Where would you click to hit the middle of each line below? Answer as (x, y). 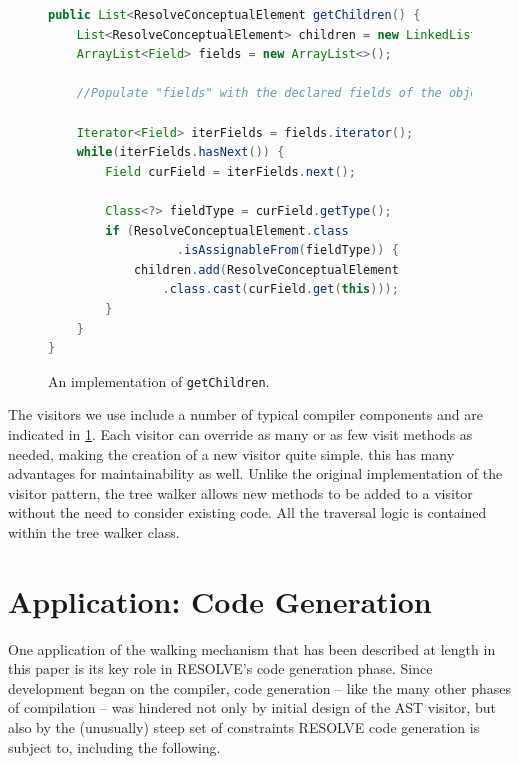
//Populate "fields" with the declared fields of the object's (291, 93)
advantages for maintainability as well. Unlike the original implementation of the (255, 473)
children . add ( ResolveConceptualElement (266, 269)
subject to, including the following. (114, 746)
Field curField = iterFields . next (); (230, 171)
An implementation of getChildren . (159, 380)
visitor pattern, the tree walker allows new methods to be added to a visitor (240, 492)
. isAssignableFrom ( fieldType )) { (287, 250)
